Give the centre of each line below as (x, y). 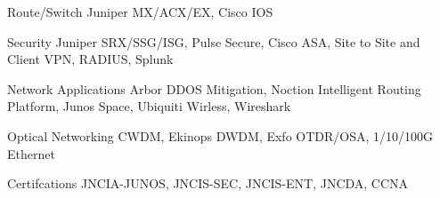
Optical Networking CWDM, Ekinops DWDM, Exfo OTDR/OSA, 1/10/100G (220, 135)
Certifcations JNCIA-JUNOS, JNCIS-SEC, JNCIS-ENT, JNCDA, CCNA (208, 183)
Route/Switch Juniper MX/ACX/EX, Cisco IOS (140, 12)
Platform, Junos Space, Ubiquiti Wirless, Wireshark (149, 106)
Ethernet (31, 153)
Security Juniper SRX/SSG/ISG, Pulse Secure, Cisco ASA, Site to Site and (214, 41)
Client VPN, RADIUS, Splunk (90, 59)
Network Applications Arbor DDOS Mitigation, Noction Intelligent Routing (214, 88)
